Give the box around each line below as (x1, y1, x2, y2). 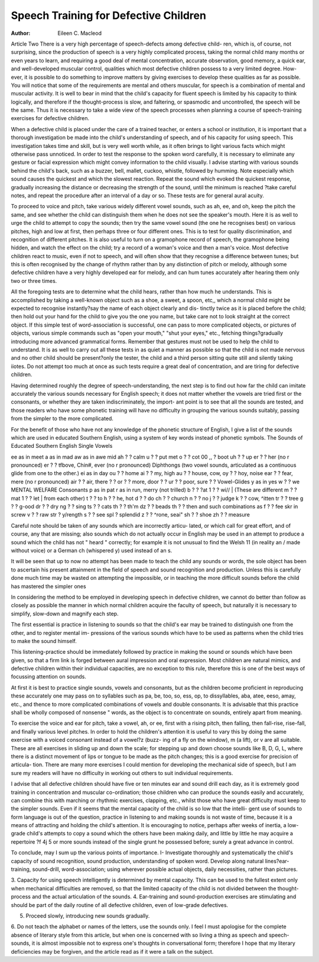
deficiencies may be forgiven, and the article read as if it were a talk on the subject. (11, 948, 214, 955)
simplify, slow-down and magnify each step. (11, 610, 119, 617)
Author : (11, 30, 31, 37)
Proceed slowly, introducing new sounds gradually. (25, 912, 150, 919)
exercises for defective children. (11, 115, 90, 122)
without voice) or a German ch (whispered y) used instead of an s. (11, 547, 172, 554)
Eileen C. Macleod (57, 30, 102, 37)
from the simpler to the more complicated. (11, 415, 113, 422)
